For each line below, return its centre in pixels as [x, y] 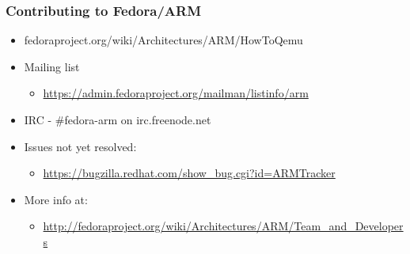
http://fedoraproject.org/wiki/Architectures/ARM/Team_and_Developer [223, 226]
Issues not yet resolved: [80, 146]
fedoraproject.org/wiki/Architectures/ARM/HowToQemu [163, 40]
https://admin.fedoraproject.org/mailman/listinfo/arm [176, 93]
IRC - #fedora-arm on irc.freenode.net [118, 119]
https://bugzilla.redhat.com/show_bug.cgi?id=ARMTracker [189, 173]
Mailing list [52, 66]
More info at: [56, 199]
